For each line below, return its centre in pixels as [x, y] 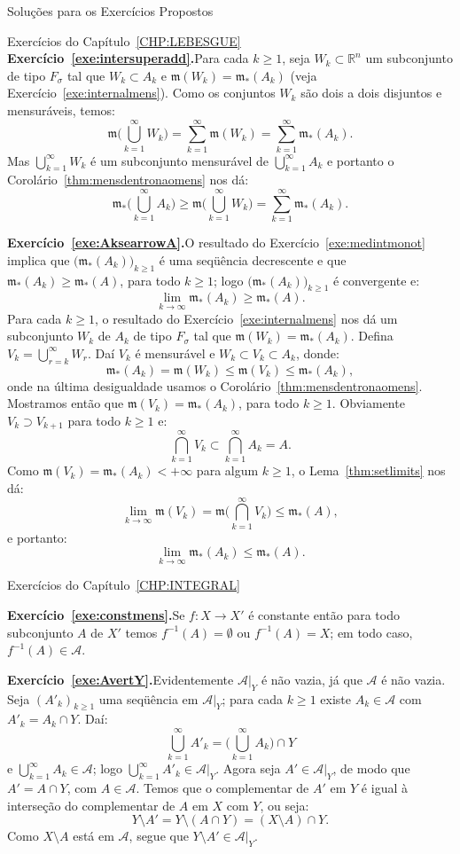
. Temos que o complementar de [222, 787]
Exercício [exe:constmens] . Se [96, 615]
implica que [39, 259]
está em [94, 836]
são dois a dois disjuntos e [371, 93]
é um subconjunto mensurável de [179, 160]
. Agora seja [248, 768]
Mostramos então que [66, 403]
